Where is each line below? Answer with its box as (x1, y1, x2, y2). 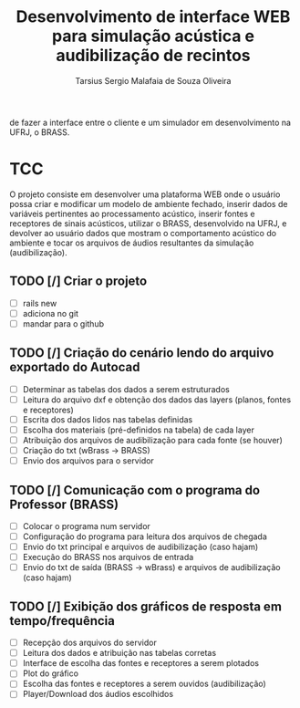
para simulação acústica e (51, 26, 255, 47)
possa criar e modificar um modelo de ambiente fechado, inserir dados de (9, 198, 288, 209)
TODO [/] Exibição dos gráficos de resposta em (9, 599, 283, 614)
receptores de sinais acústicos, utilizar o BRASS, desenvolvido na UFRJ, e (9, 217, 287, 229)
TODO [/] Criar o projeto (9, 274, 148, 289)
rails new (22, 297, 57, 308)
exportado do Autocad (9, 359, 140, 375)
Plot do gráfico (22, 668, 79, 679)
